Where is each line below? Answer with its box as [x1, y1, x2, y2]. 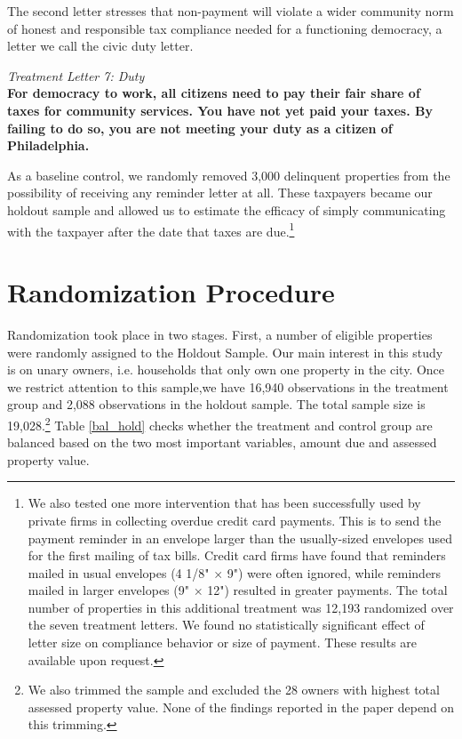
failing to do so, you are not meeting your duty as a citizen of [7, 118, 393, 137]
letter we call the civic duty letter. [7, 36, 194, 55]
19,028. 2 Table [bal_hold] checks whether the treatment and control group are [7, 413, 433, 434]
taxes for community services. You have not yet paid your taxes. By [7, 100, 433, 119]
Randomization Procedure [7, 273, 335, 309]
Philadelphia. [7, 136, 90, 155]
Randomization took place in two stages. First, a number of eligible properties [7, 325, 433, 343]
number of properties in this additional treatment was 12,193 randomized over [28, 598, 454, 616]
